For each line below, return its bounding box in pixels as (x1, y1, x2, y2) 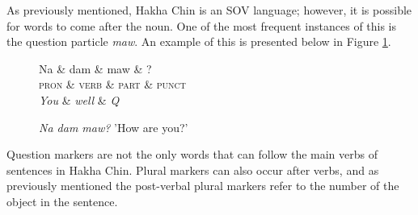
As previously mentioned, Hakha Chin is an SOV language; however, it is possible (6, 2, 412, 18)
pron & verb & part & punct (39, 76, 187, 93)
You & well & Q (39, 91, 120, 108)
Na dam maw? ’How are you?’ (39, 118, 188, 135)
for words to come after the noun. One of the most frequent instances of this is (6, 17, 397, 34)
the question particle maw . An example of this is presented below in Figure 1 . (6, 33, 391, 50)
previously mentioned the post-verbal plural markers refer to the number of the (6, 177, 399, 194)
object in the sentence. (6, 192, 118, 209)
